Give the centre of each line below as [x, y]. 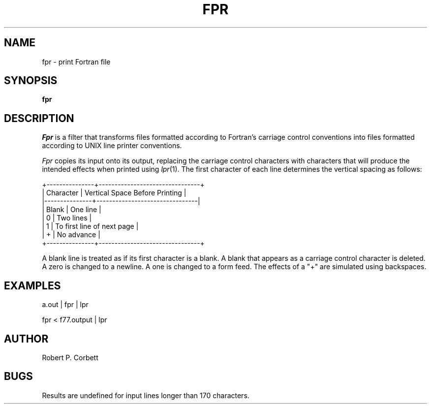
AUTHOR [26, 339]
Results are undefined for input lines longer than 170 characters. [146, 395]
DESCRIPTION [39, 118]
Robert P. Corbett [70, 357]
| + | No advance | [71, 235]
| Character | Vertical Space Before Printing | [114, 193]
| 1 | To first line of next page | [90, 226]
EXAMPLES [32, 285]
